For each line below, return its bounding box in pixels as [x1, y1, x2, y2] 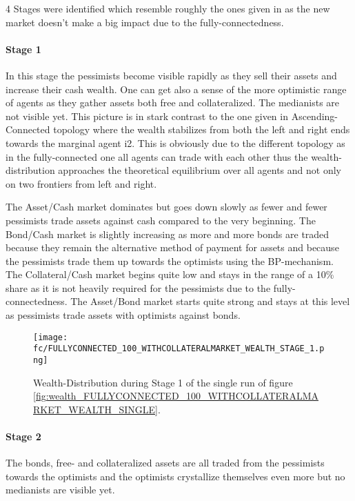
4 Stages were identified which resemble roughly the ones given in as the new [6, 1, 330, 15]
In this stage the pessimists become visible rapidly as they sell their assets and [6, 68, 337, 82]
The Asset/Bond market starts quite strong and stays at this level [70, 294, 350, 308]
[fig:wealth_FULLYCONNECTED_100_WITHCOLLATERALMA [33, 389, 319, 403]
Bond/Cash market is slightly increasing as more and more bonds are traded [6, 226, 329, 241]
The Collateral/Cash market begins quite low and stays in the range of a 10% [6, 267, 334, 282]
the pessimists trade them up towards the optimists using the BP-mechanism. [6, 253, 334, 268]
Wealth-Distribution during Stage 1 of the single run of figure [33, 375, 293, 389]
